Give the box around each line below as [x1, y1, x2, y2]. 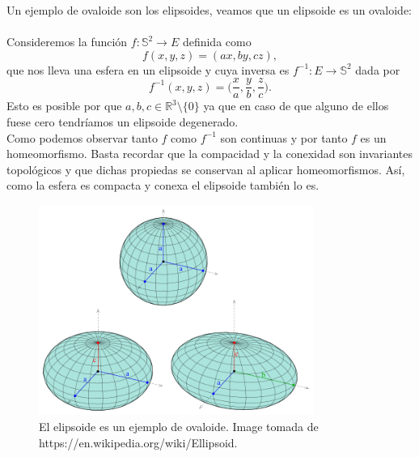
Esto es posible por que [6, 97, 122, 114]
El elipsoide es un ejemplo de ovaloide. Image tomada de [39, 418, 319, 435]
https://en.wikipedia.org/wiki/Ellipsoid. [39, 434, 238, 451]
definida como [182, 33, 252, 50]
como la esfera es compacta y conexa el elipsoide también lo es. [6, 177, 320, 194]
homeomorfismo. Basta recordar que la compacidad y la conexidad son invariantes [6, 145, 413, 162]
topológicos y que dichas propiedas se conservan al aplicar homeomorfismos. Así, [6, 160, 405, 177]
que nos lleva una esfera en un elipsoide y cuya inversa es [6, 61, 290, 78]
